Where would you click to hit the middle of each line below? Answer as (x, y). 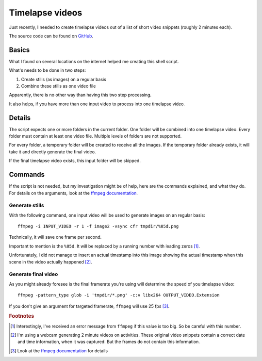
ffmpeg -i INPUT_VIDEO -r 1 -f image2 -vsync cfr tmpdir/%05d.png (98, 226)
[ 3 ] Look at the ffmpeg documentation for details (59, 351)
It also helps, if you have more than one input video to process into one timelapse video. (97, 104)
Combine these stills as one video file (58, 86)
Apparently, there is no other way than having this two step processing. (80, 95)
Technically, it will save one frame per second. (55, 237)
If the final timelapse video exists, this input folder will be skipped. (75, 161)
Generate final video (33, 274)
